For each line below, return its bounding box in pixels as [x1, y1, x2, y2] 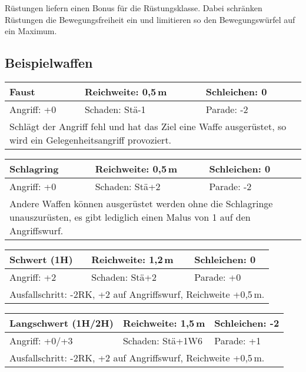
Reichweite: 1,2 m [91, 252, 174, 266]
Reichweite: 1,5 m [122, 315, 205, 330]
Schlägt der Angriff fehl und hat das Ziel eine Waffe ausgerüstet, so [9, 119, 287, 133]
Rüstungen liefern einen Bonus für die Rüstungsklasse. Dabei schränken [5, 2, 262, 14]
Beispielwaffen [5, 54, 93, 72]
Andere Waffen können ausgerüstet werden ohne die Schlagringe [9, 196, 273, 210]
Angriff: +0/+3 [9, 333, 73, 347]
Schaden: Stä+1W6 [122, 333, 203, 347]
